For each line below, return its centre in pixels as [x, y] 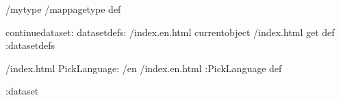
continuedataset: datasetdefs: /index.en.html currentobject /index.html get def [170, 32]
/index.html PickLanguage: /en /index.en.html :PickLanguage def [144, 68]
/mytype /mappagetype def [63, 9]
